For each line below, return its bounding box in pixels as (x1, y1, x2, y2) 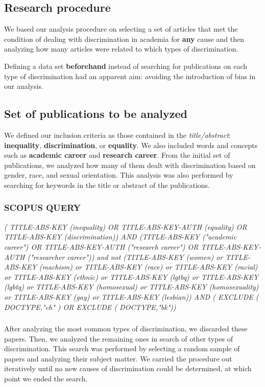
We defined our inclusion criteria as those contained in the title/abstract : (4, 129, 231, 140)
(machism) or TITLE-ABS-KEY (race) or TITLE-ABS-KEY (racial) (39, 261, 258, 272)
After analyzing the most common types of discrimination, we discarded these (4, 323, 248, 334)
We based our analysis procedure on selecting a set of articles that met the (4, 23, 238, 34)
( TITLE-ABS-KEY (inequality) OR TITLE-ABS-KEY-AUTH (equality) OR (4, 221, 247, 232)
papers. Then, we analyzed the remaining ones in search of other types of (4, 333, 233, 344)
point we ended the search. (4, 373, 88, 383)
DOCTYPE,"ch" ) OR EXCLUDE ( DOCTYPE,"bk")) (4, 301, 176, 312)
